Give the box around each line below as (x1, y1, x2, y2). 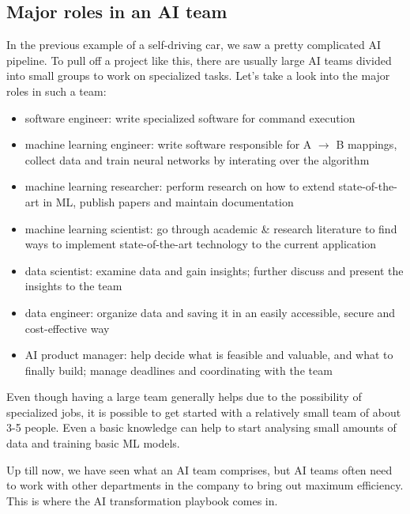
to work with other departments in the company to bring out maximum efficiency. (6, 477, 404, 493)
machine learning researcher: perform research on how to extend (24, 178, 335, 195)
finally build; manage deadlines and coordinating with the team (24, 361, 333, 378)
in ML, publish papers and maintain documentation (43, 193, 294, 210)
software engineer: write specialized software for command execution (24, 109, 355, 126)
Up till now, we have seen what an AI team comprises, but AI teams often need (6, 461, 393, 478)
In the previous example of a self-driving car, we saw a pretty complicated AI (6, 36, 382, 53)
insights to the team (24, 278, 122, 294)
